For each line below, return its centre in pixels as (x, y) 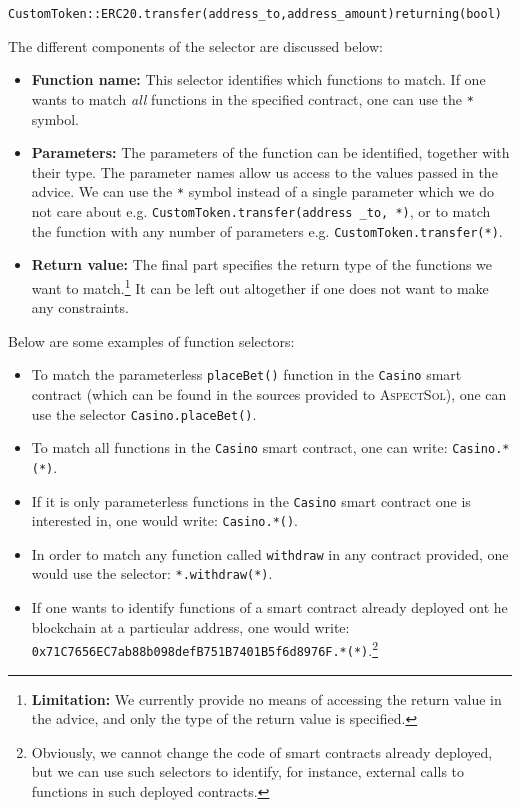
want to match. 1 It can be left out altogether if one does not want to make (260, 286)
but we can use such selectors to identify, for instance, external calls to (248, 771)
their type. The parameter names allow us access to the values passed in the (264, 171)
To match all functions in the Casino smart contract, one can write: (239, 447)
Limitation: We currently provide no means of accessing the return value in (266, 698)
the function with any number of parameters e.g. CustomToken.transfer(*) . (267, 230)
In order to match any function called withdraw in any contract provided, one (270, 553)
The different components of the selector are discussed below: (195, 45)
